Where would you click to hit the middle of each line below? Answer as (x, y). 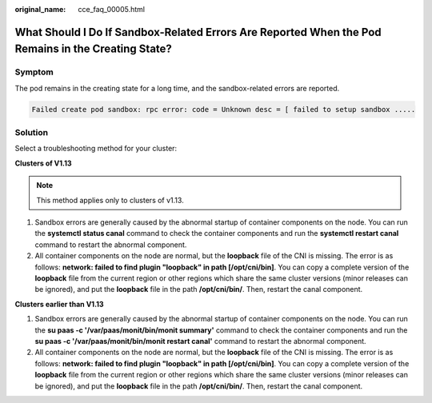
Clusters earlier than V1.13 (59, 304)
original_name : (40, 9)
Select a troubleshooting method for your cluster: (96, 149)
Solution (32, 133)
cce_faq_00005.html (112, 9)
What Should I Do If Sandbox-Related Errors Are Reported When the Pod (198, 32)
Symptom (34, 72)
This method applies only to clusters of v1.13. (110, 200)
